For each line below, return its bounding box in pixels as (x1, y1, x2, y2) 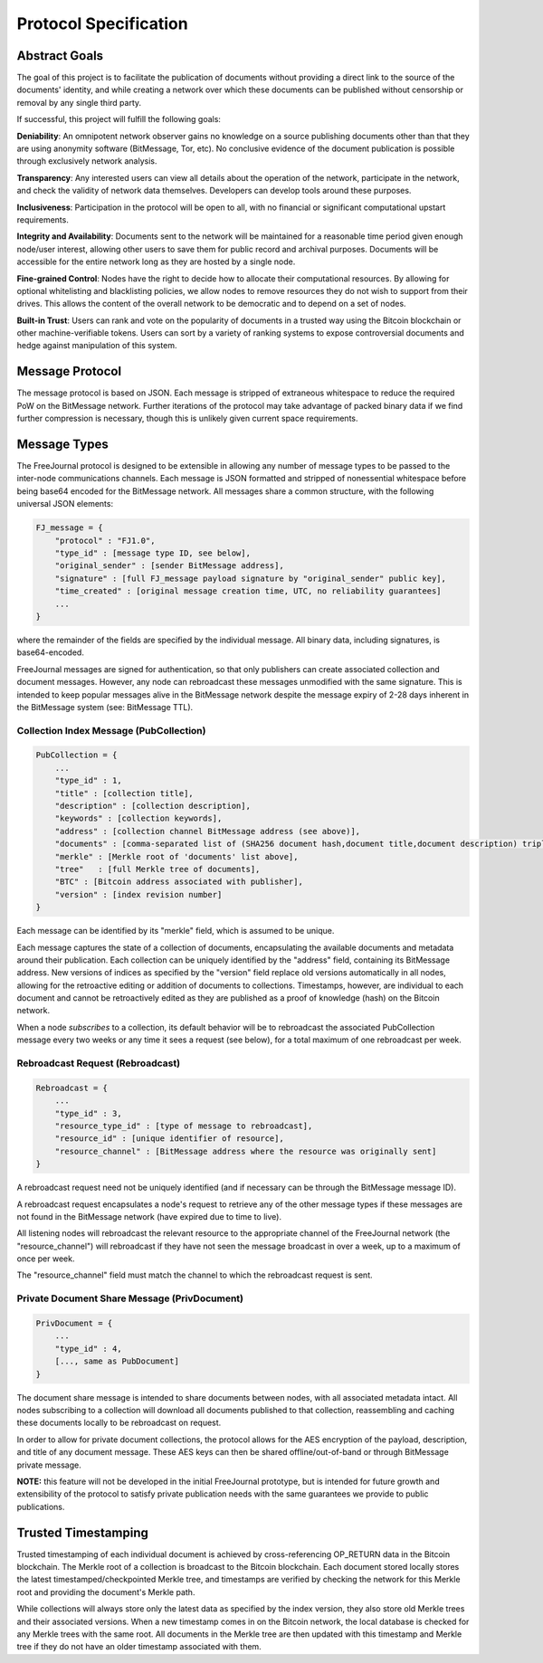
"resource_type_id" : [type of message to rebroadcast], (54, 1120, 313, 1131)
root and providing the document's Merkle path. (16, 1586, 195, 1597)
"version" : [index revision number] (54, 889, 223, 899)
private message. (16, 1459, 81, 1470)
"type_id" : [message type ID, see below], (54, 548, 251, 558)
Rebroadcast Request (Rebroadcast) (16, 1057, 181, 1069)
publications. (16, 1501, 65, 1512)
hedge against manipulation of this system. (16, 340, 177, 351)
